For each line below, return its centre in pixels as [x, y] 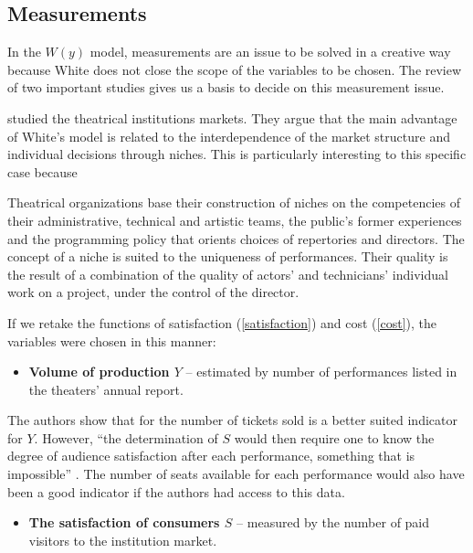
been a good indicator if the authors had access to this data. [176, 491]
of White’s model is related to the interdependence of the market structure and [229, 136]
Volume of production [99, 372]
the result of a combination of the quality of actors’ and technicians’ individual [228, 274]
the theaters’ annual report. [106, 389]
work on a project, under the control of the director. [153, 292]
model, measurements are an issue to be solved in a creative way [270, 52]
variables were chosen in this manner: [112, 340]
